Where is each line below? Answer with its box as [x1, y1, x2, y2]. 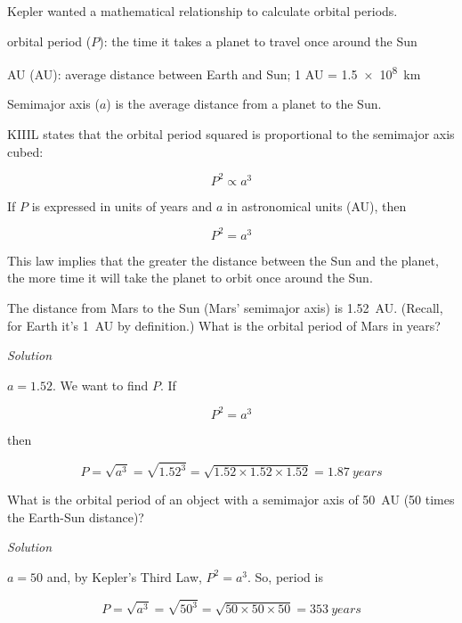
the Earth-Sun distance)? [7, 507, 144, 526]
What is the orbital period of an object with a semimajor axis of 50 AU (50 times [7, 490, 455, 509]
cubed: [7, 142, 44, 160]
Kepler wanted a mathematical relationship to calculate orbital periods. [7, 2, 398, 20]
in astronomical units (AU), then [227, 196, 407, 215]
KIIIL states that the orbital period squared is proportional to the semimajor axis [7, 125, 455, 143]
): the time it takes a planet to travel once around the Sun [99, 31, 417, 50]
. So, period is [247, 567, 323, 586]
